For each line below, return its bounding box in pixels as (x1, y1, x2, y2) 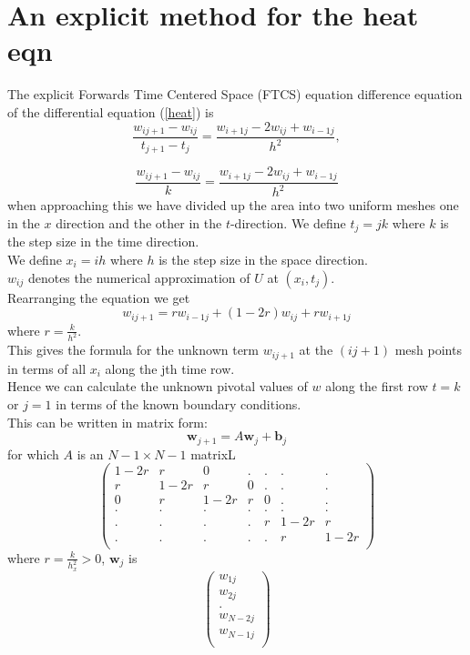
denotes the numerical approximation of (27, 267, 250, 287)
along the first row (325, 377, 428, 396)
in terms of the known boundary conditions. (56, 395, 301, 414)
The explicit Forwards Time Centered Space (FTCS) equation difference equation (7, 85, 463, 104)
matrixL (190, 444, 236, 463)
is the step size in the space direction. (158, 249, 368, 268)
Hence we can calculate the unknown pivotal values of (7, 377, 308, 396)
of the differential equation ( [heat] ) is (7, 102, 214, 121)
